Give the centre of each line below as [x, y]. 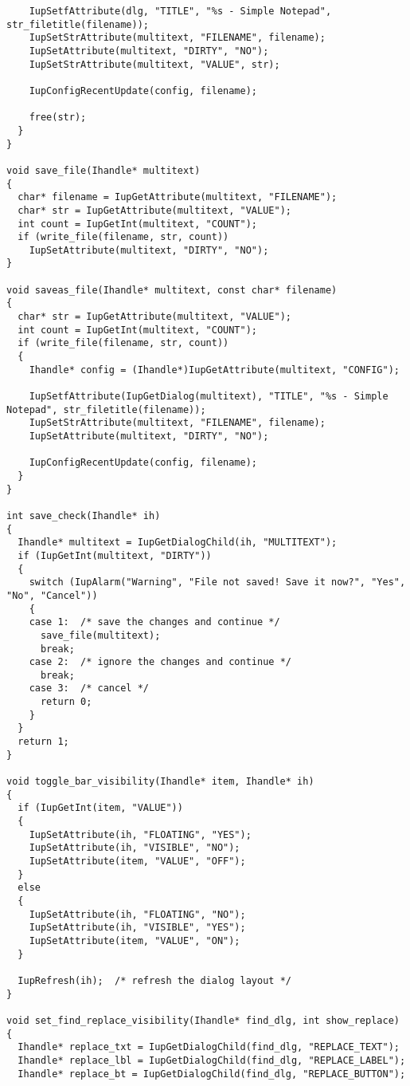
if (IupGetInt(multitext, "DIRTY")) [115, 555]
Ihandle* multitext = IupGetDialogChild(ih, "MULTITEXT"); [178, 543]
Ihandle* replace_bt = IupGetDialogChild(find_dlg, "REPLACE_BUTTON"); [212, 1074]
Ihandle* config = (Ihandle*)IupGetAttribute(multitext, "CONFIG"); [214, 370]
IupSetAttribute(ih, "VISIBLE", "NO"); [135, 848]
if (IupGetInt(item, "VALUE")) [100, 808]
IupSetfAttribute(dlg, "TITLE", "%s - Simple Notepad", [180, 11]
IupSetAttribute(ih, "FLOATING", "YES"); [140, 834]
